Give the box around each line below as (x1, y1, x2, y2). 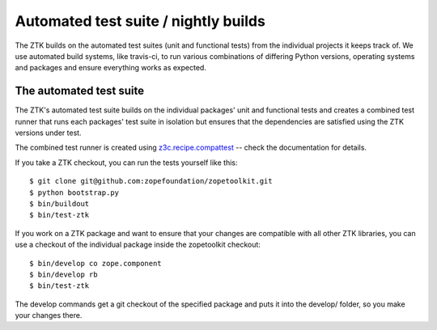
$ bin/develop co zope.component (29, 259, 162, 268)
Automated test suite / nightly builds (15, 12, 266, 30)
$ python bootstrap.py (29, 188, 120, 197)
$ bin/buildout (29, 199, 90, 208)
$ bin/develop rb (29, 269, 98, 279)
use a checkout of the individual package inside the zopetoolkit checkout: (15, 239, 261, 250)
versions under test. (15, 128, 82, 137)
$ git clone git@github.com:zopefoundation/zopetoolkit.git (29, 176, 273, 186)
